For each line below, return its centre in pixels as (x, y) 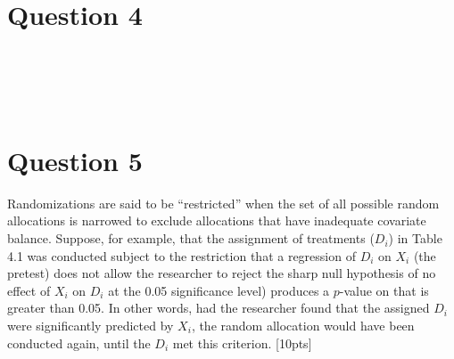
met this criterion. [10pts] (242, 343)
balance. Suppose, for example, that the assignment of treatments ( (191, 238)
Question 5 (75, 160)
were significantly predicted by (91, 326)
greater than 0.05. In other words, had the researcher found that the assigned (219, 308)
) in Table (415, 238)
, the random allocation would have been (303, 326)
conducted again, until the (79, 343)
